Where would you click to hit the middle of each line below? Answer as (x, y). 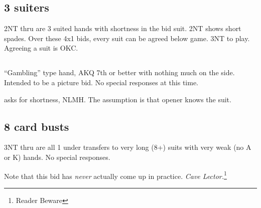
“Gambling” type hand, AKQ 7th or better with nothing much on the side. (119, 72)
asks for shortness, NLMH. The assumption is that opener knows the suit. (118, 99)
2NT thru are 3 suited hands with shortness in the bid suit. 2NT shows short (123, 28)
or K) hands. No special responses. (57, 157)
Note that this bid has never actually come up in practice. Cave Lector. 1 (115, 175)
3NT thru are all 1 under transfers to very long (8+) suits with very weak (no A (128, 147)
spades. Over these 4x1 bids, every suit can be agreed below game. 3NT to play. (127, 38)
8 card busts (37, 126)
